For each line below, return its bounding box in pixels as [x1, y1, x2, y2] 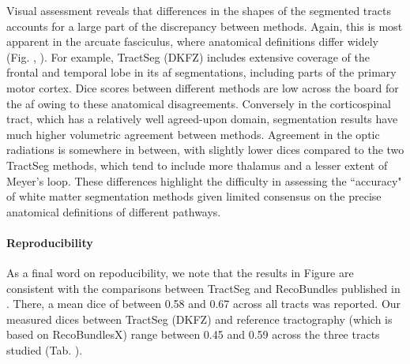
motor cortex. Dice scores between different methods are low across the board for [6, 79, 399, 96]
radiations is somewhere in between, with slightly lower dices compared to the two [6, 141, 404, 158]
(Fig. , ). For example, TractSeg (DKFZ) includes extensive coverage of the [6, 48, 370, 65]
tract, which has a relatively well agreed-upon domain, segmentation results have [6, 111, 398, 127]
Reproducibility [6, 234, 93, 250]
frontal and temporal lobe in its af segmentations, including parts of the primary [6, 64, 397, 81]
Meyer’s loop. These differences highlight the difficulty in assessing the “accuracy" [6, 172, 402, 189]
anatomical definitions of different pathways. [6, 203, 221, 220]
